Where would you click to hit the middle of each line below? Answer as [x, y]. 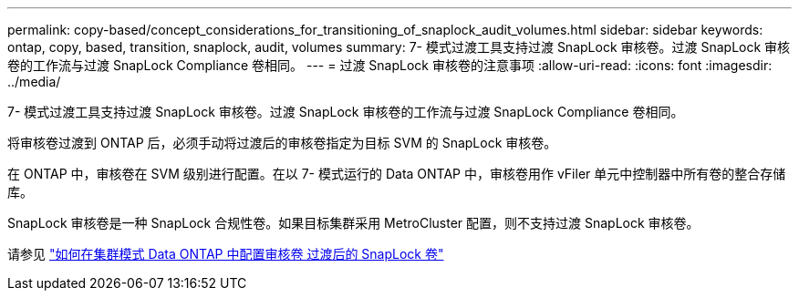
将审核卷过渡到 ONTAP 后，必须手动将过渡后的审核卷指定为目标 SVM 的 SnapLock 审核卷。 [282, 143]
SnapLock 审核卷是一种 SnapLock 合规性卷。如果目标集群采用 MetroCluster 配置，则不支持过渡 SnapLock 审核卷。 [353, 223]
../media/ [34, 82]
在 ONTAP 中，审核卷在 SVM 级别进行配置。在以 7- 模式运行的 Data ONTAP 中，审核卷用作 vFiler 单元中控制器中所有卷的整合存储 [397, 174]
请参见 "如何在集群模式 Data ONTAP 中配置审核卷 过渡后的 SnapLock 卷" [226, 254]
